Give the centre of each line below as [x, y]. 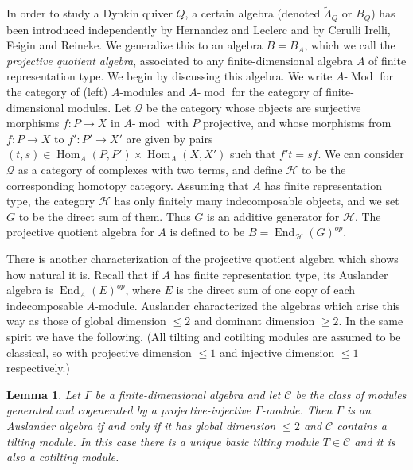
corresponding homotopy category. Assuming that [128, 185]
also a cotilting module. [63, 457]
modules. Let [99, 107]
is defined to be [207, 232]
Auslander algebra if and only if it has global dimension [141, 425]
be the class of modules [351, 394]
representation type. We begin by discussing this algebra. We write [169, 76]
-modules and [152, 92]
